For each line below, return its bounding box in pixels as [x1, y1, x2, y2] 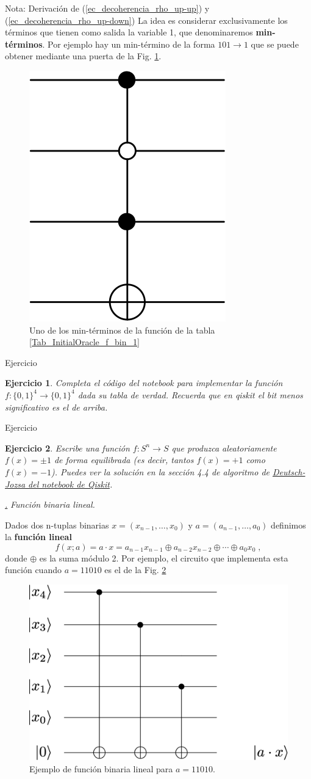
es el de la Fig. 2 [104, 563, 166, 576]
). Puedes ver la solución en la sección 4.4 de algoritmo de [51, 465, 270, 478]
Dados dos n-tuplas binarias [5, 518, 109, 531]
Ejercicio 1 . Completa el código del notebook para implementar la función [5, 376, 283, 389]
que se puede [251, 37, 299, 50]
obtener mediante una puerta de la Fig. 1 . [5, 49, 162, 62]
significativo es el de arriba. [5, 400, 108, 413]
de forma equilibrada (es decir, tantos [54, 453, 194, 466]
